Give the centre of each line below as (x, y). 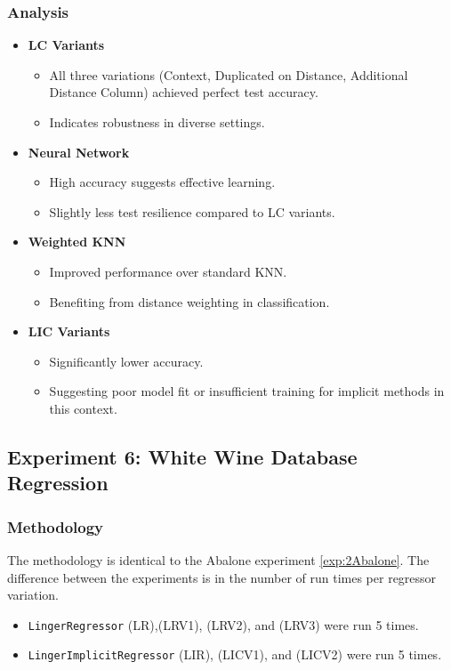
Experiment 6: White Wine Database (182, 456)
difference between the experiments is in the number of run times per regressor (222, 577)
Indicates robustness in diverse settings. (157, 122)
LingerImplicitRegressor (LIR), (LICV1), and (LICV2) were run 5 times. (235, 654)
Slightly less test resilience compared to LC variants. (192, 211)
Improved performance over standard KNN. (168, 271)
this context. (83, 408)
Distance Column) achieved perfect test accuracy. (184, 92)
